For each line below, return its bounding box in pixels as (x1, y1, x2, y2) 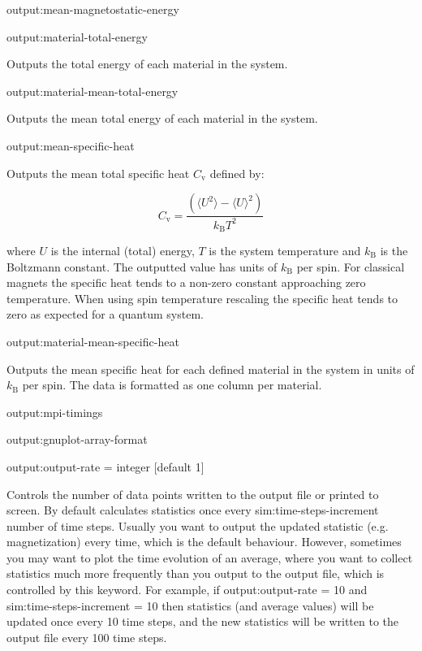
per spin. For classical (296, 258, 405, 275)
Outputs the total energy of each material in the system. (6, 55, 288, 72)
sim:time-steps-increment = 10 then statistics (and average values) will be (6, 597, 374, 614)
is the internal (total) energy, (50, 241, 195, 258)
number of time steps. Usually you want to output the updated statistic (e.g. (6, 517, 389, 534)
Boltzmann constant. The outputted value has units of (6, 258, 278, 275)
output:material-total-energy (6, 28, 148, 45)
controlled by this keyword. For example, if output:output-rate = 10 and (6, 581, 368, 598)
